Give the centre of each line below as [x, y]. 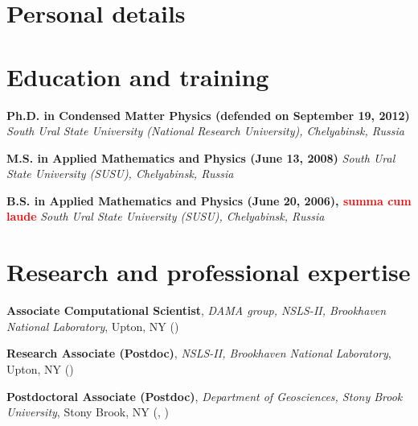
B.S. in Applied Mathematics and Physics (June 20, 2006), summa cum [209, 200]
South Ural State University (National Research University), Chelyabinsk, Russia [206, 131]
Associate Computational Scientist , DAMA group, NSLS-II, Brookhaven [197, 310]
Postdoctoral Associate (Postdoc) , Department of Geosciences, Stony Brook [205, 396]
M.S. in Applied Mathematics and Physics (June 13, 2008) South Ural [201, 157]
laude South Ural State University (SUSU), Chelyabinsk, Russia [166, 216]
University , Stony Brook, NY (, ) [88, 412]
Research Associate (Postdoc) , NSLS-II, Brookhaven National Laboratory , [199, 353]
